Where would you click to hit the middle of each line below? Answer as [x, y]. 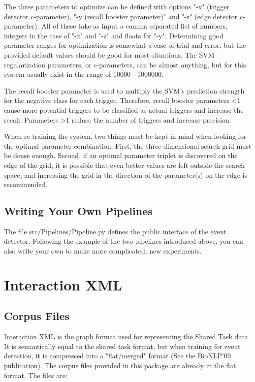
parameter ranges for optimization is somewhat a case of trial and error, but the [125, 45]
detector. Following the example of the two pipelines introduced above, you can [124, 241]
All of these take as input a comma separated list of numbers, [134, 26]
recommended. [26, 184]
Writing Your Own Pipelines [78, 211]
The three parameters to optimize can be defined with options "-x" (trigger [117, 6]
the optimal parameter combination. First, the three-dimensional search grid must [128, 145]
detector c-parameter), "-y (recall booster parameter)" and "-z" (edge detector [121, 16]
